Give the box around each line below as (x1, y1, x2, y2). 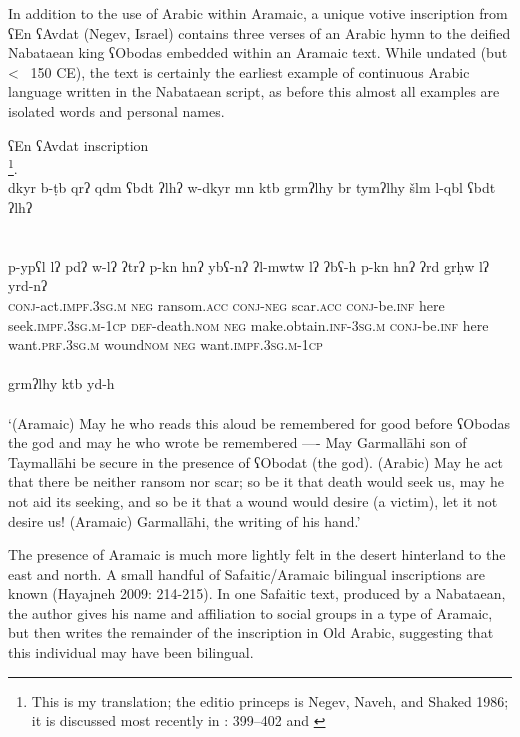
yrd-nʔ (8, 275, 48, 296)
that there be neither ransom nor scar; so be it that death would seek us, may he (8, 471, 504, 492)
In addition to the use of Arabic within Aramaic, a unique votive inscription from (8, 3, 508, 23)
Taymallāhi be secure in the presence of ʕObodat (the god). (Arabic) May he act (8, 451, 503, 472)
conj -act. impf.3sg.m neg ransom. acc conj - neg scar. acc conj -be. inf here (8, 294, 445, 315)
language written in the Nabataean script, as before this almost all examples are (8, 81, 500, 102)
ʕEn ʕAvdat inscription (8, 134, 149, 155)
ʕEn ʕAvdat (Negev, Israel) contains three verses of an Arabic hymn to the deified (8, 22, 511, 43)
